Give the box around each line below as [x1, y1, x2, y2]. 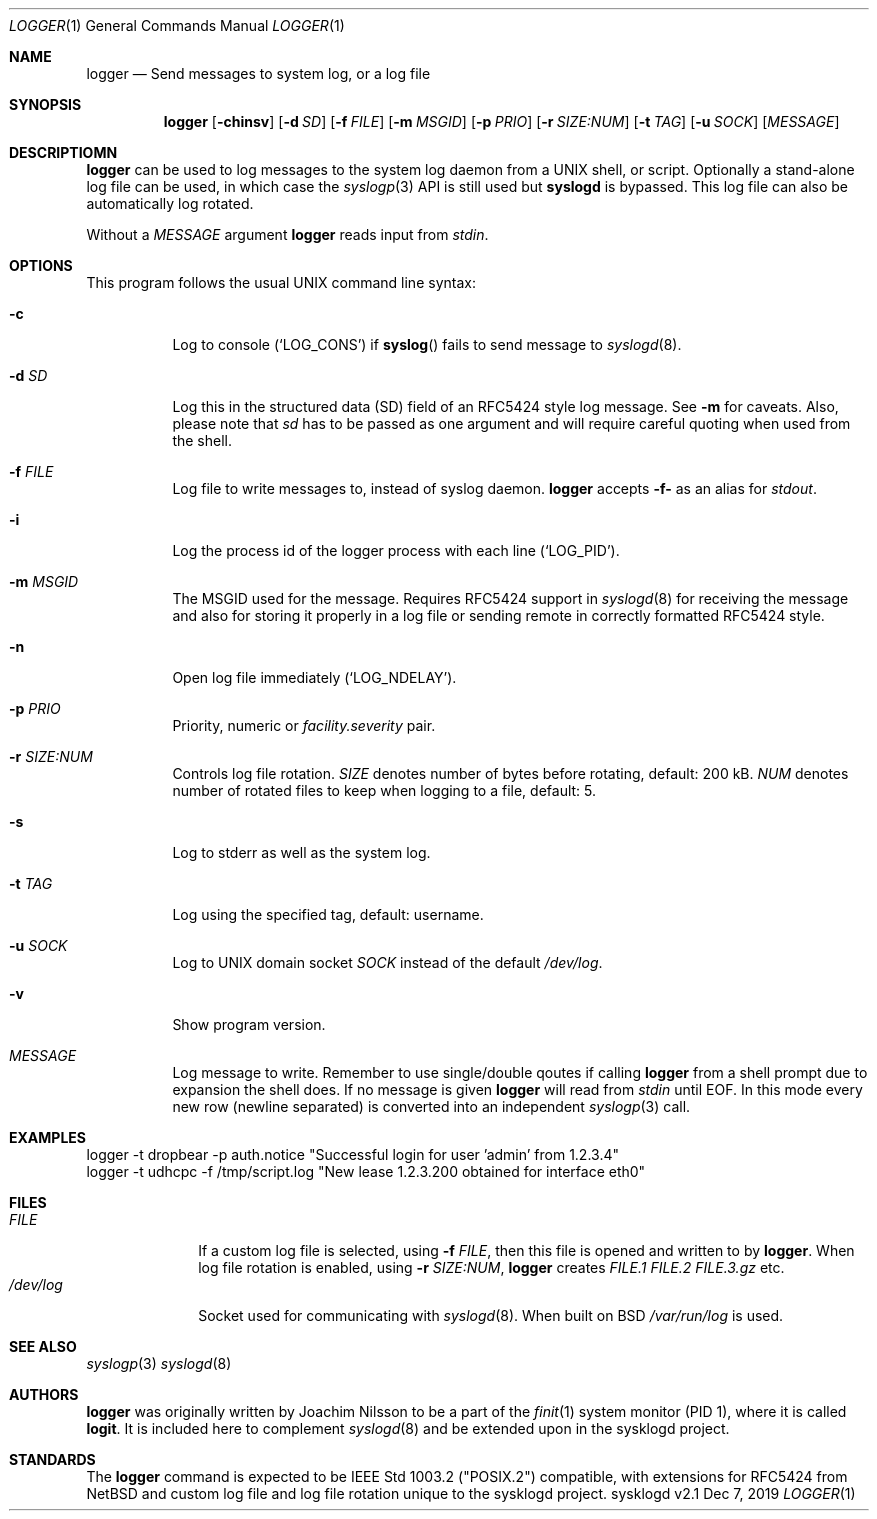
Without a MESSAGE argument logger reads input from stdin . [86, 226, 489, 243]
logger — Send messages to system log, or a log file [86, 65, 431, 82]
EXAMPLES [9, 1129, 86, 1146]
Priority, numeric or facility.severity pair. [172, 717, 436, 734]
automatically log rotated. [86, 195, 254, 212]
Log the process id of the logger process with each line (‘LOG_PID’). [172, 542, 620, 559]
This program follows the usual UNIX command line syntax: [86, 274, 476, 291]
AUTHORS [9, 1386, 79, 1403]
